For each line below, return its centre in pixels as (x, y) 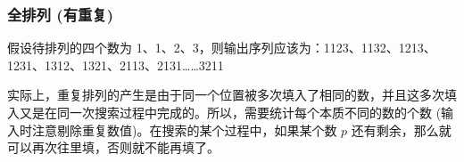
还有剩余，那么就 (401, 130)
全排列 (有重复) (61, 14)
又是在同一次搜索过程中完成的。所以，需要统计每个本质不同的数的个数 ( (230, 112)
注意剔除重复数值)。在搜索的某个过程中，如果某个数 (184, 130)
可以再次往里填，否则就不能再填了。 (113, 147)
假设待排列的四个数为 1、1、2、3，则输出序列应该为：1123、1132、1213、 (222, 48)
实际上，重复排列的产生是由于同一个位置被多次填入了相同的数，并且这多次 (226, 95)
